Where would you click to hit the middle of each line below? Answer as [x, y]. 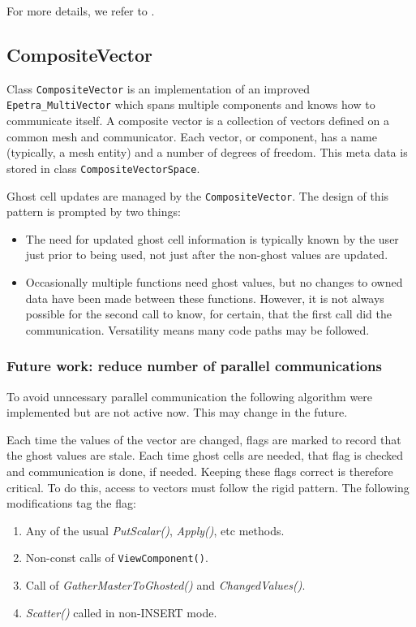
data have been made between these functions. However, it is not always [205, 298]
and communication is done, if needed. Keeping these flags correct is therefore [200, 471]
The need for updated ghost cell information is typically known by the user [212, 238]
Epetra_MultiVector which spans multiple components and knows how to [191, 104]
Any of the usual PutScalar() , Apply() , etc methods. [155, 530]
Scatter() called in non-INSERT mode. [121, 612]
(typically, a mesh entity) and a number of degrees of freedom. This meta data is [207, 152]
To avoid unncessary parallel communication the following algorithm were [190, 396]
